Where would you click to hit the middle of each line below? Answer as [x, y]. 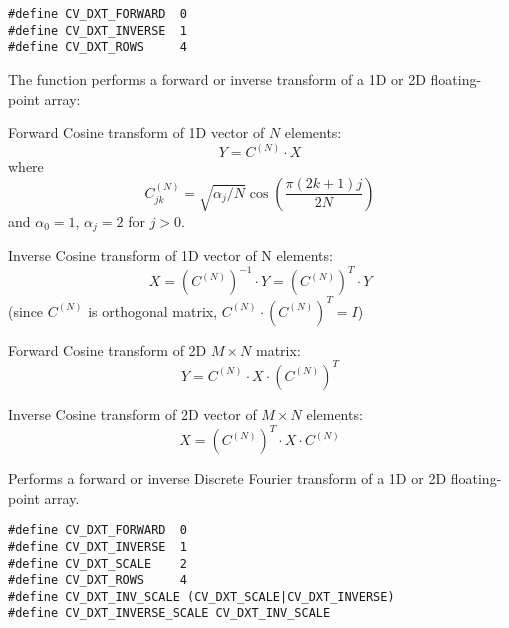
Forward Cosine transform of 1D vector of [136, 132]
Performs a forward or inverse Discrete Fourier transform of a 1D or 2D [227, 478]
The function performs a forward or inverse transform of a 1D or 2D [217, 78]
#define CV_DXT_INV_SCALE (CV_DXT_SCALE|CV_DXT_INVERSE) [201, 596]
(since [26, 310]
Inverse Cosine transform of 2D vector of [132, 413]
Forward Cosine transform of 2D [107, 349]
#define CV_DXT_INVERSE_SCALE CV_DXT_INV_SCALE [169, 613]
